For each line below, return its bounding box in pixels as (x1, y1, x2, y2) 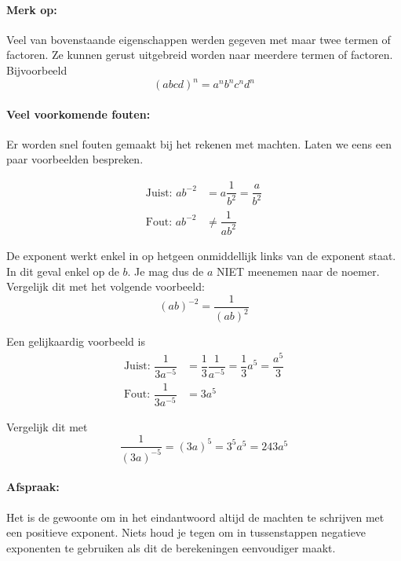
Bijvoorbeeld (6, 61, 67, 78)
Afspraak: (6, 478, 60, 495)
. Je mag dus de (127, 262, 204, 279)
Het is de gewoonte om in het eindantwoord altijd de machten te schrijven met (6, 508, 385, 525)
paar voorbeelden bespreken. (6, 151, 144, 167)
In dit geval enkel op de (6, 262, 119, 279)
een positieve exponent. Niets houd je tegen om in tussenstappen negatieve (6, 524, 366, 541)
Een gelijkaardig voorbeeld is (6, 333, 145, 350)
